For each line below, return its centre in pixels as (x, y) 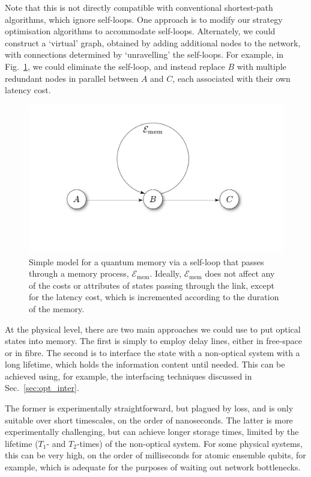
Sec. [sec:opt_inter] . (42, 388)
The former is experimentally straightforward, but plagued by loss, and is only (149, 408)
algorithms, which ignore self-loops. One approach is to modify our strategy (144, 19)
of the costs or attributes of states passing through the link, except (152, 285)
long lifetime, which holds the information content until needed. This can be (145, 364)
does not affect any (240, 273)
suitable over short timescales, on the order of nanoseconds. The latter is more (149, 420)
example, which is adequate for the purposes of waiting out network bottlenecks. (153, 467)
